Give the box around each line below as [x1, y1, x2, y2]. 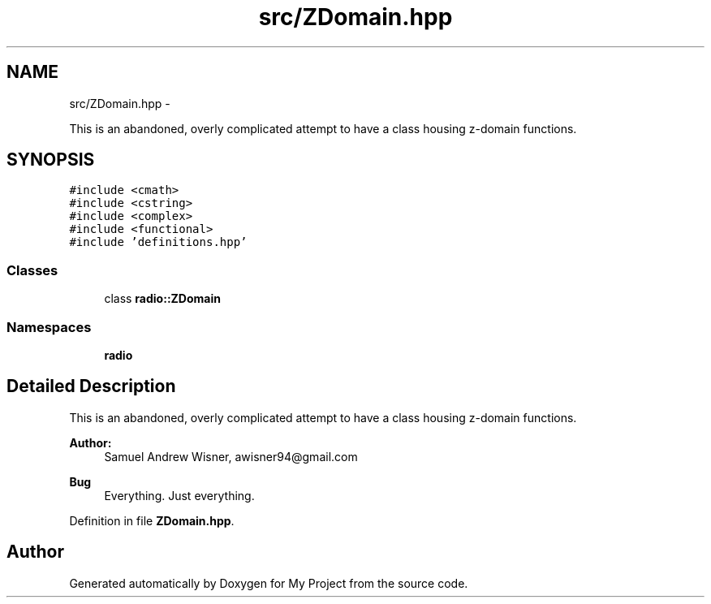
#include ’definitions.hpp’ [69, 235, 248, 249]
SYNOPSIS [6, 149, 95, 170]
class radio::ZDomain [104, 291, 221, 306]
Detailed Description [6, 376, 176, 397]
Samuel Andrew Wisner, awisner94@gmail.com [104, 449, 358, 464]
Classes [6, 261, 58, 278]
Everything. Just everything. [104, 488, 255, 503]
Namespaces [6, 318, 92, 335]
